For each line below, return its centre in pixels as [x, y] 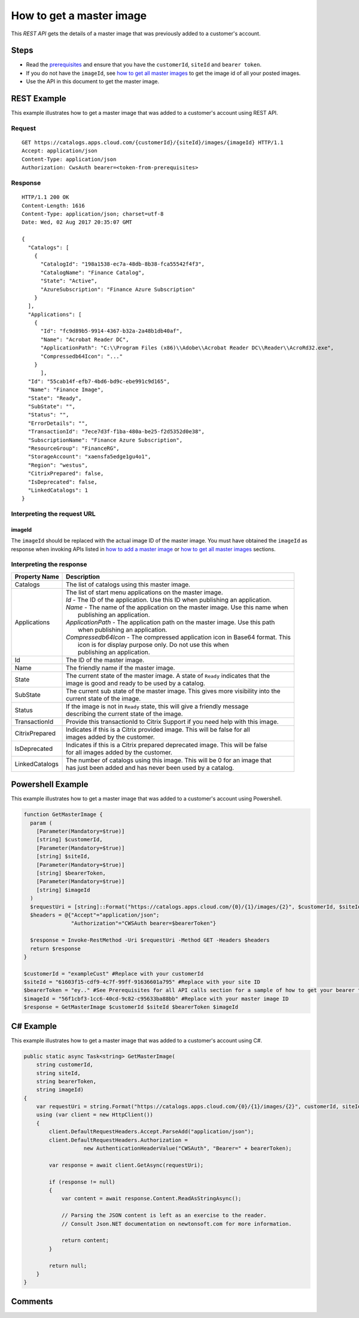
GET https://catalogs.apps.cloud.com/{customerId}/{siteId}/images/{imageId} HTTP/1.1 [153, 143]
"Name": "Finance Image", [66, 390]
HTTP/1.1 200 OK [45, 197]
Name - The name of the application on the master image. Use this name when [177, 607]
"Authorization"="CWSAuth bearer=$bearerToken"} [144, 923]
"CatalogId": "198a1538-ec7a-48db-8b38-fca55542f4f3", [122, 264]
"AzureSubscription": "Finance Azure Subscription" [118, 289]
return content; [85, 1241]
